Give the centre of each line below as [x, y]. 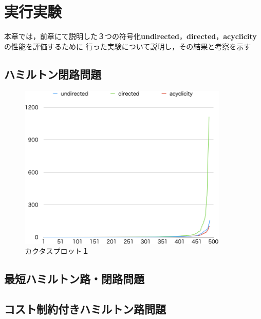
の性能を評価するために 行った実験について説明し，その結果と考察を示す [128, 46]
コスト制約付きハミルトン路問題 [85, 309]
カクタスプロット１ [57, 251]
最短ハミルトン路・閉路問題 [74, 279]
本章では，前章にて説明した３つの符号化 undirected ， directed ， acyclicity [130, 36]
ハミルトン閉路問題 [53, 74]
